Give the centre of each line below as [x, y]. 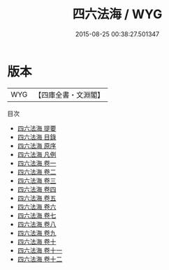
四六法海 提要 [37, 128]
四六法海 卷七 [37, 215]
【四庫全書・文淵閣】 [69, 95]
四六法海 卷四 [37, 189]
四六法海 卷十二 [40, 259]
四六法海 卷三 [37, 180]
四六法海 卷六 [37, 207]
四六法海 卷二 [37, 172]
